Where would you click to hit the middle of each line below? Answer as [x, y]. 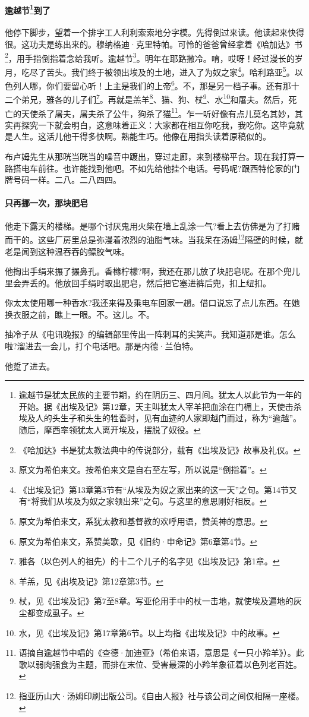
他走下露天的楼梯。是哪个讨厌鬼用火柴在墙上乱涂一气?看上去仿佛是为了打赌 [152, 225]
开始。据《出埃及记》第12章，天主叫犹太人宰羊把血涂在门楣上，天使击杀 [160, 406]
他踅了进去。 [30, 366]
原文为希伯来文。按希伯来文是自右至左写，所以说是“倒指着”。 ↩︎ [143, 470]
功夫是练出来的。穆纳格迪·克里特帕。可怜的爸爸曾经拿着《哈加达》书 [166, 44]
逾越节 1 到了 [28, 9]
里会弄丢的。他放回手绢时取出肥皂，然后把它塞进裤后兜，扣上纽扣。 [138, 282]
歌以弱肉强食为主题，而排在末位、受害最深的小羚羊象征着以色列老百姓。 [160, 664]
